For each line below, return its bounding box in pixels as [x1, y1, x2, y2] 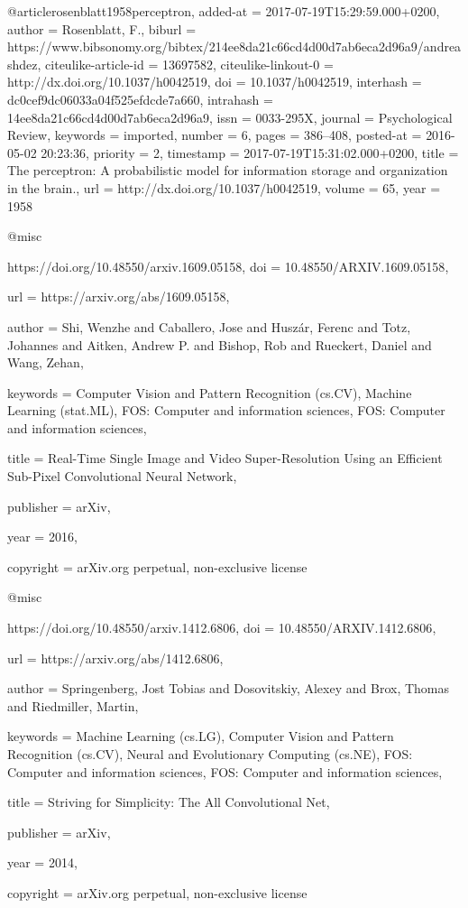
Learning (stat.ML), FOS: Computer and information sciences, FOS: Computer [7, 401, 445, 420]
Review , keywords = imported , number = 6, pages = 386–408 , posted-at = [7, 125, 422, 144]
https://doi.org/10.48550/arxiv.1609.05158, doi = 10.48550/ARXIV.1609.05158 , [7, 256, 449, 275]
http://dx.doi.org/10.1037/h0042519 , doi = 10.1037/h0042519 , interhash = [7, 72, 422, 91]
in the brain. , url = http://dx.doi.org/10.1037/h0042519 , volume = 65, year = [7, 178, 441, 197]
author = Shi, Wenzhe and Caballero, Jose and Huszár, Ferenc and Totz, [7, 317, 411, 336]
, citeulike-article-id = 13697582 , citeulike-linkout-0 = [37, 54, 334, 73]
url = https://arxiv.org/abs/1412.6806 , [7, 648, 224, 667]
